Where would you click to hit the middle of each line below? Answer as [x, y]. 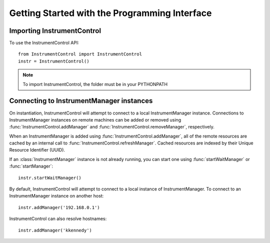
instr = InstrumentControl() [54, 61]
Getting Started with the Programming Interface [110, 13]
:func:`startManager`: [31, 166]
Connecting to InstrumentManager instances [81, 101]
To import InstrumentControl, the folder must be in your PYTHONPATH [95, 84]
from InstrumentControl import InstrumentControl [80, 54]
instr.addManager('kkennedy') [55, 230]
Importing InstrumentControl [55, 31]
